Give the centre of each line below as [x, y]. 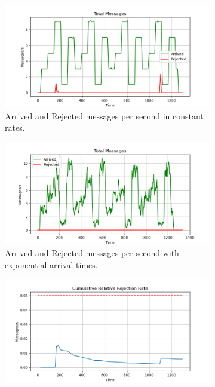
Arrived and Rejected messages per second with [92, 253]
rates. [15, 128]
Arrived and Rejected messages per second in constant [104, 116]
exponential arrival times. [51, 264]
